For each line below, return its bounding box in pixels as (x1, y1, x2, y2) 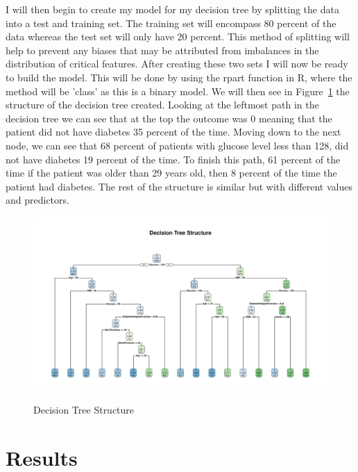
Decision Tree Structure (33, 402, 135, 416)
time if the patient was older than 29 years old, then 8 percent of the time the (6, 165, 337, 180)
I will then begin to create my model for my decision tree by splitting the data (6, 2, 339, 16)
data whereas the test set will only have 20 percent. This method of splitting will (6, 29, 350, 44)
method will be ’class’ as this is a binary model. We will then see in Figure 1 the (6, 83, 350, 98)
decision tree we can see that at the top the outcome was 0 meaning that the (6, 111, 332, 125)
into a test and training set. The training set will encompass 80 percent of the (6, 15, 336, 30)
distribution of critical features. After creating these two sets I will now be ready (6, 56, 348, 71)
